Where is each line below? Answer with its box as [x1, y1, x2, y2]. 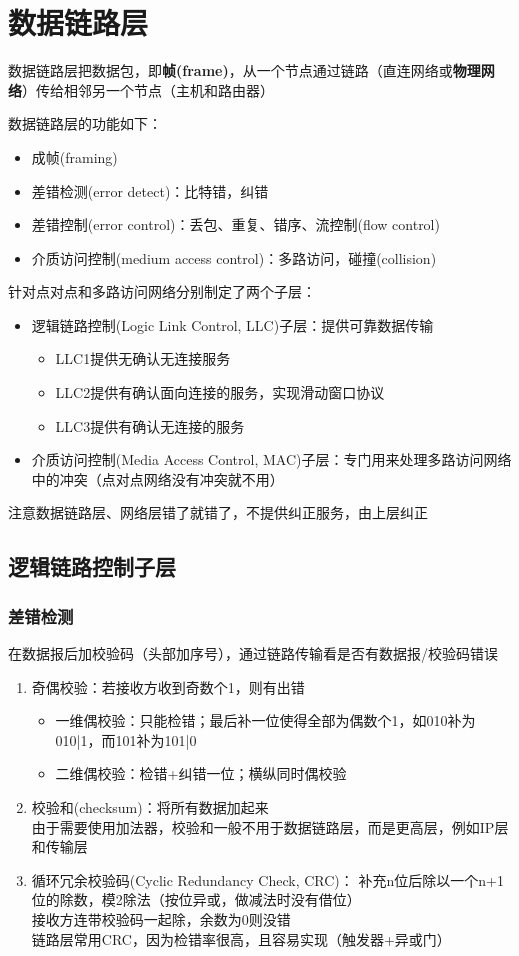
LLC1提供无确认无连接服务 [55, 348, 231, 369]
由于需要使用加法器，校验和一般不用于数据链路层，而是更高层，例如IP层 [31, 816, 509, 837]
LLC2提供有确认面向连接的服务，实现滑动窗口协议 [55, 382, 385, 403]
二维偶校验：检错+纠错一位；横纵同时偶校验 [55, 763, 347, 784]
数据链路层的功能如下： [8, 113, 162, 134]
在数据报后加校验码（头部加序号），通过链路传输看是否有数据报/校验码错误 [8, 643, 498, 664]
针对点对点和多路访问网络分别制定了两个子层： [8, 281, 316, 302]
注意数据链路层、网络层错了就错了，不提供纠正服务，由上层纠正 [8, 502, 428, 523]
